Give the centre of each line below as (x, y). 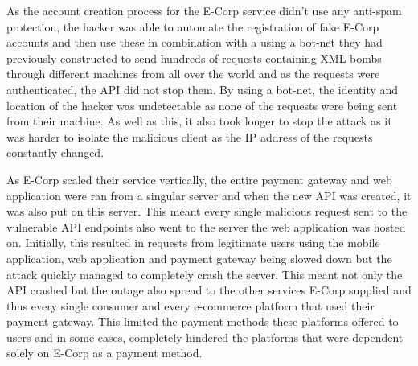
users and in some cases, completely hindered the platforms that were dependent (205, 337)
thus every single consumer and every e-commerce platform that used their (191, 305)
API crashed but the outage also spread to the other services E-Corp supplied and (209, 290)
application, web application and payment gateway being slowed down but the (199, 258)
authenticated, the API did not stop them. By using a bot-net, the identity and (203, 89)
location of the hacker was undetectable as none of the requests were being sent (202, 105)
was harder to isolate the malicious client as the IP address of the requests (190, 136)
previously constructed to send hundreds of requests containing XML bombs (194, 58)
